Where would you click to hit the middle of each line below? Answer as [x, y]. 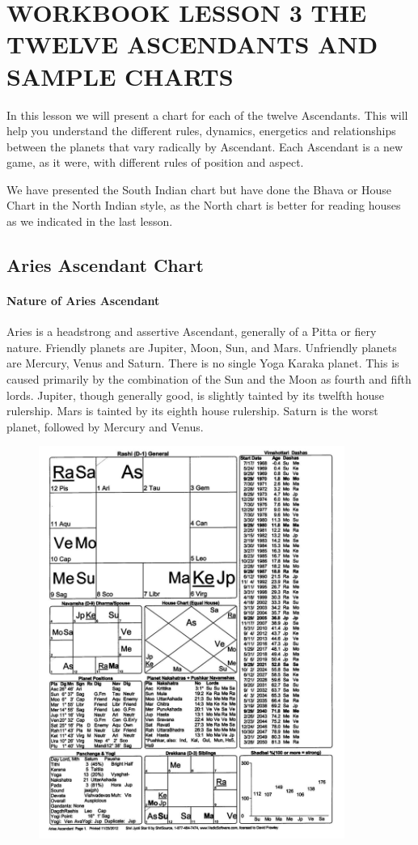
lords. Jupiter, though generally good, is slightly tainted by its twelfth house [196, 395]
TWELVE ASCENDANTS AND [192, 44]
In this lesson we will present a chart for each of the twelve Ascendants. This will [207, 115]
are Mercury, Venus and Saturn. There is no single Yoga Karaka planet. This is [203, 363]
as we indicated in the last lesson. [90, 221]
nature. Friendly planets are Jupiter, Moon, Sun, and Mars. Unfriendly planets [202, 347]
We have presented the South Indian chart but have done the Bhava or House [199, 189]
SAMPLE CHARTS [120, 76]
